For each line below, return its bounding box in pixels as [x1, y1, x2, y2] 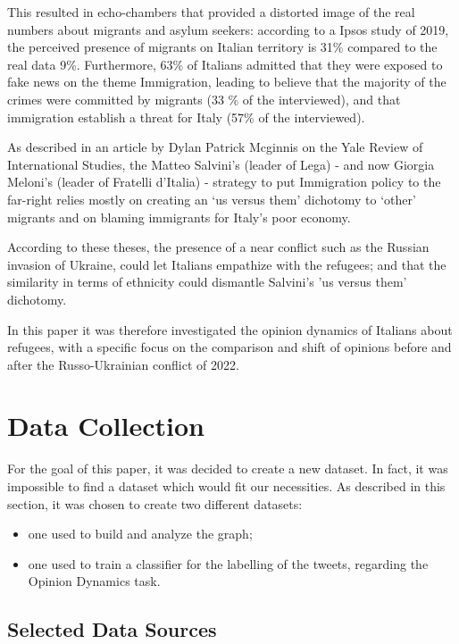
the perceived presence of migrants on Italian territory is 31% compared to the [7, 38, 438, 56]
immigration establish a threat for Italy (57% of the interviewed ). [7, 107, 365, 126]
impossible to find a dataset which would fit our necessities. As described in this [7, 477, 446, 495]
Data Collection [7, 407, 204, 444]
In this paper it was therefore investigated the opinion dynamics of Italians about [7, 320, 453, 339]
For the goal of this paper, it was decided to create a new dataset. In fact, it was [7, 459, 448, 478]
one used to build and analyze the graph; [28, 524, 253, 543]
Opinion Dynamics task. [28, 572, 161, 590]
